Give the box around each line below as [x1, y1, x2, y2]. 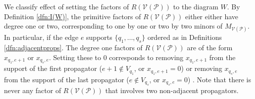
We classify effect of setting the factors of [4, 1, 129, 11]
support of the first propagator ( [4, 63, 102, 73]
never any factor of [4, 85, 61, 95]
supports [86, 32, 112, 42]
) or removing [181, 63, 222, 73]
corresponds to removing [109, 52, 184, 62]
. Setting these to [49, 52, 102, 62]
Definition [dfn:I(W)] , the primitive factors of [4, 11, 141, 21]
